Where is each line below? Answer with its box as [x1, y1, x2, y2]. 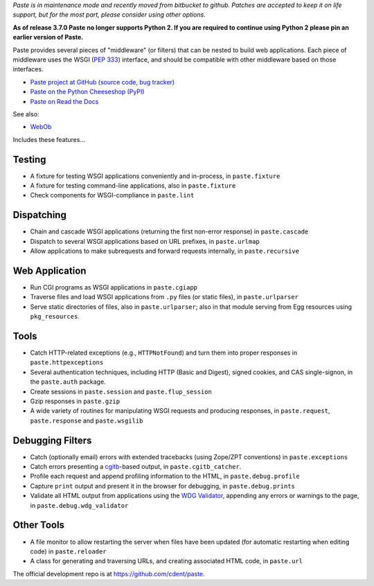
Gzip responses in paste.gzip [30, 397, 121, 405]
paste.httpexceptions [30, 359, 104, 366]
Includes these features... [12, 135, 86, 143]
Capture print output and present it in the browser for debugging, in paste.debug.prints [30, 481, 296, 490]
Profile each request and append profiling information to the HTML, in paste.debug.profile [30, 472, 301, 481]
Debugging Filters [12, 434, 92, 446]
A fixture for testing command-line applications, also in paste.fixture [30, 181, 236, 190]
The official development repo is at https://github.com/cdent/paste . [12, 569, 205, 578]
